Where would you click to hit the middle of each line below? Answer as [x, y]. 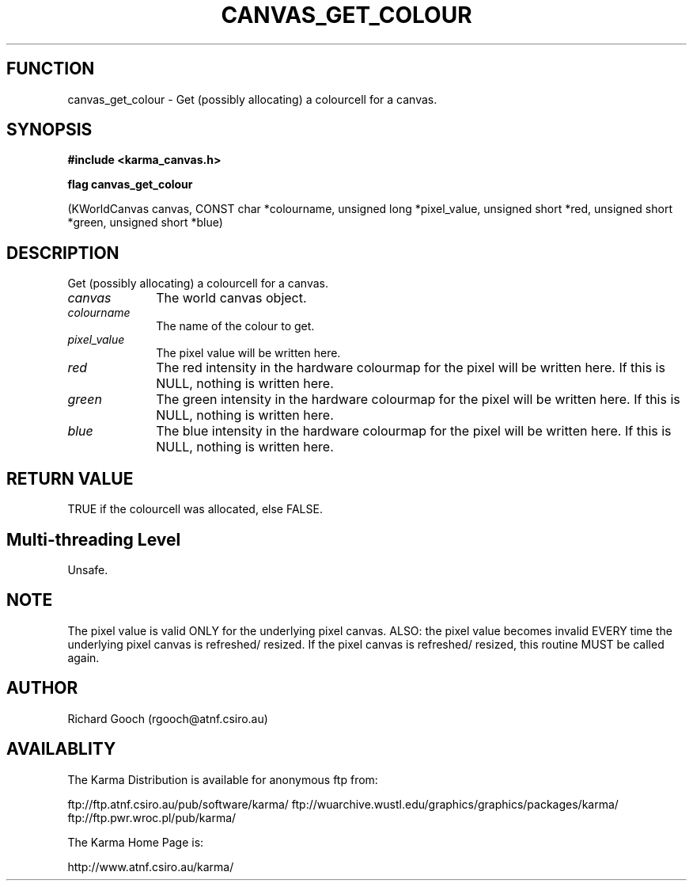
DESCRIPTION [63, 253]
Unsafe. [88, 569]
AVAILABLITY [61, 749]
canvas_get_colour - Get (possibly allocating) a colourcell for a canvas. [252, 99]
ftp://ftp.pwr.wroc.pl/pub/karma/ [152, 817]
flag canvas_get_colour [130, 185]
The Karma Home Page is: [136, 842]
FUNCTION [51, 69]
